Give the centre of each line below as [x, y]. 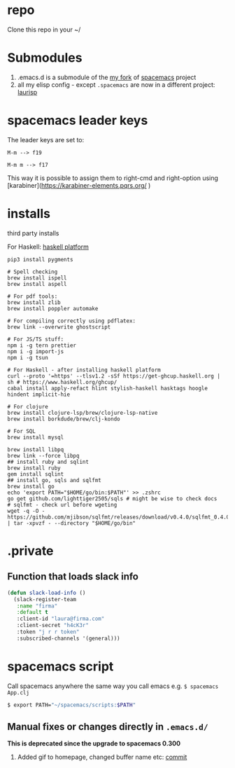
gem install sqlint [36, 474]
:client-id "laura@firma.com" [60, 619]
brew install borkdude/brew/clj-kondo [64, 419]
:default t [33, 612]
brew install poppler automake [53, 308]
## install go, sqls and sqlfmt [54, 480]
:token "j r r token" [48, 632]
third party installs [33, 233]
